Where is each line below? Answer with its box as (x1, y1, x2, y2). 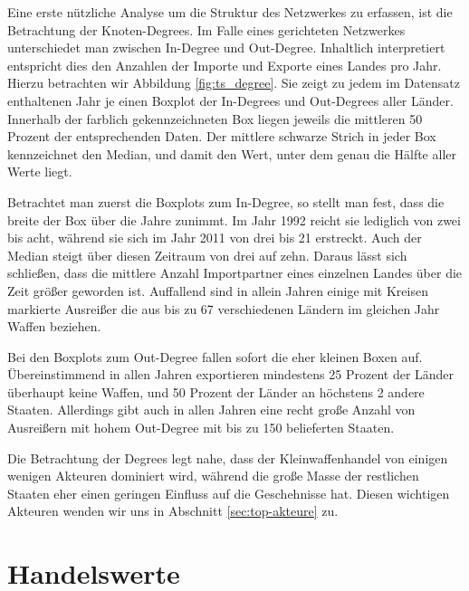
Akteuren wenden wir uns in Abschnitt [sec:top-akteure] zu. (7, 501, 339, 520)
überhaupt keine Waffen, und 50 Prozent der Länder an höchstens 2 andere (7, 382, 425, 401)
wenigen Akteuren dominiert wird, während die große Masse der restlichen (7, 466, 419, 485)
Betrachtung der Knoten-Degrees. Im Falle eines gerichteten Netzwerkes (7, 20, 406, 39)
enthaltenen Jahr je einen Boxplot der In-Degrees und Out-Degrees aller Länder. (7, 91, 454, 110)
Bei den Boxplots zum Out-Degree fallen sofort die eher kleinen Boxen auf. (7, 347, 423, 366)
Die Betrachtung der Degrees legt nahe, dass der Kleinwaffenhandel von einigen (7, 448, 448, 467)
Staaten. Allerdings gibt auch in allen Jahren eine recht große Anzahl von (7, 400, 416, 419)
